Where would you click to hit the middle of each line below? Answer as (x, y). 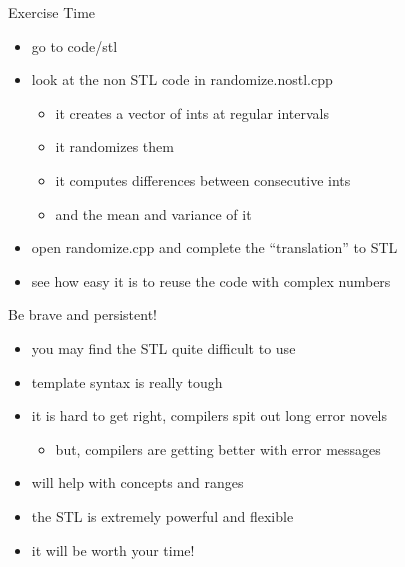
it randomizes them (114, 146)
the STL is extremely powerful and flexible (162, 515)
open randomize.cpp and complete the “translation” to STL (214, 247)
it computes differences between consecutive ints (203, 179)
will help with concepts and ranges (137, 482)
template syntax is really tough (127, 381)
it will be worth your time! (113, 549)
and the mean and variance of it (153, 213)
